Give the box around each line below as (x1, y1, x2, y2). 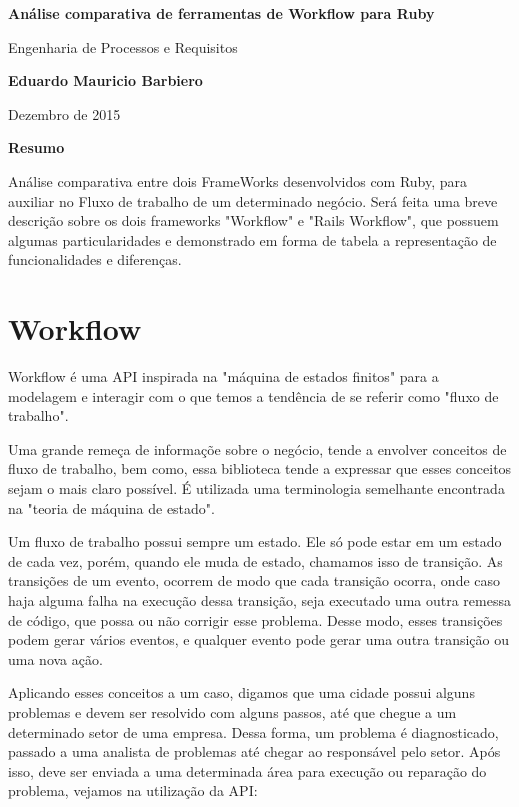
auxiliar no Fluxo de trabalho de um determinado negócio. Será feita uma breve (8, 190, 498, 211)
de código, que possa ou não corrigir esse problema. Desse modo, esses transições (8, 609, 503, 630)
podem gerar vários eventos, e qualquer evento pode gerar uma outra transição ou (8, 629, 510, 650)
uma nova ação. (8, 648, 103, 669)
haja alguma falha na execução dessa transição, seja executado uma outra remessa (8, 590, 511, 610)
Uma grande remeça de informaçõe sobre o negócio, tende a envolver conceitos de (8, 438, 507, 459)
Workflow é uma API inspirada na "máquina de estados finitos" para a (8, 366, 439, 387)
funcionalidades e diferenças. (8, 249, 182, 270)
